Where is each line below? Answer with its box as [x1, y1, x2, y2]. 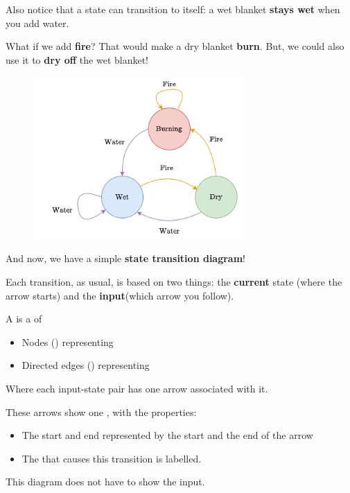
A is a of [6, 311, 42, 326]
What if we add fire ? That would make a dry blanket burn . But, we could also [6, 39, 344, 53]
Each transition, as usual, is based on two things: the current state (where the [6, 275, 342, 289]
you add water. [6, 15, 69, 30]
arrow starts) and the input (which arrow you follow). [6, 288, 234, 302]
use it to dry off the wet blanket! [6, 52, 149, 67]
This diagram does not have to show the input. [6, 474, 205, 489]
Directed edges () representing [21, 358, 150, 372]
